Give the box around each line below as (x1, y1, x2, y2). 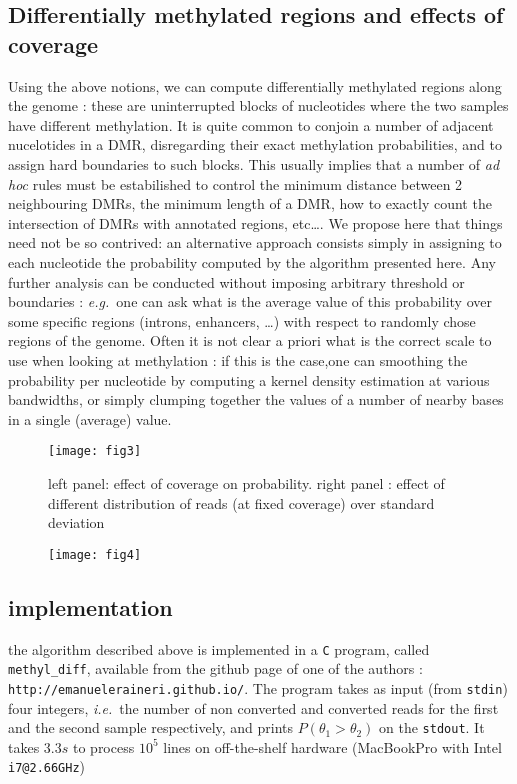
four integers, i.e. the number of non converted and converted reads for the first (8, 697, 499, 718)
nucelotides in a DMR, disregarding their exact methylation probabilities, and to (8, 134, 502, 155)
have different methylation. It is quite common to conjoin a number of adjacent (8, 114, 494, 135)
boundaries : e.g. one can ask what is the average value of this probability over (8, 291, 492, 312)
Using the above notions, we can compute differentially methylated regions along (8, 75, 502, 96)
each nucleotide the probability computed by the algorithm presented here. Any (8, 251, 496, 272)
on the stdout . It (379, 717, 485, 738)
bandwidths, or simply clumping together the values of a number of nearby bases (8, 389, 504, 410)
